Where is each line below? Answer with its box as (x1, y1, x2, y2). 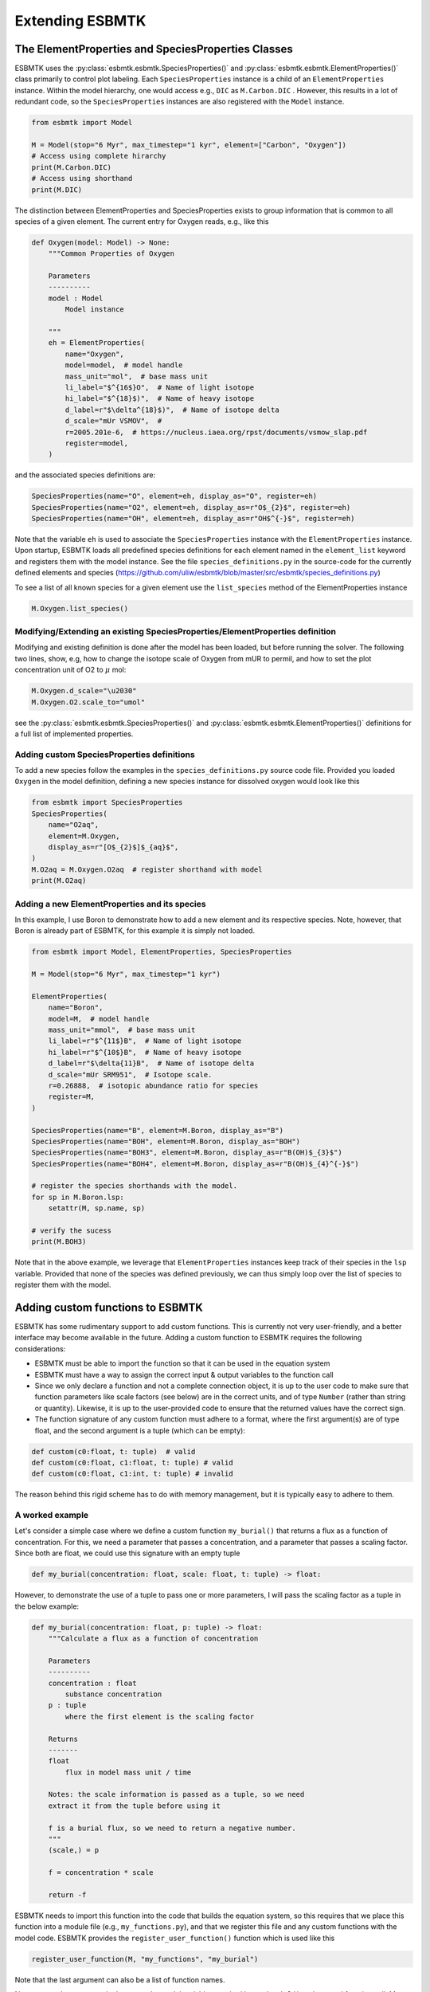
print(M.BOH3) (31, 1237, 87, 1246)
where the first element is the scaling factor (64, 1712, 255, 1721)
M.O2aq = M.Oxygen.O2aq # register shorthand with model (31, 865, 263, 874)
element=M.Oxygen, (48, 831, 120, 841)
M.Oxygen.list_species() (31, 604, 129, 613)
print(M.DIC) (31, 185, 83, 194)
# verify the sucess (31, 1226, 111, 1235)
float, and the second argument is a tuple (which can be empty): (34, 1425, 246, 1435)
